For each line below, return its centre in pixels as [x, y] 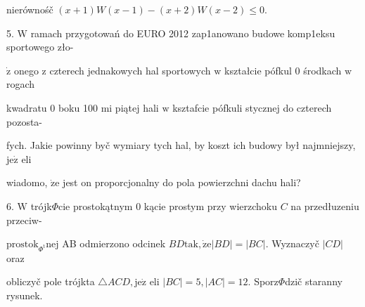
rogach [21, 84]
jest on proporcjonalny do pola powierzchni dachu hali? [182, 182]
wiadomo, [27, 182]
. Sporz [263, 281]
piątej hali [137, 107]
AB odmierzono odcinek [114, 243]
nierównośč [30, 9]
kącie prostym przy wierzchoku [210, 205]
